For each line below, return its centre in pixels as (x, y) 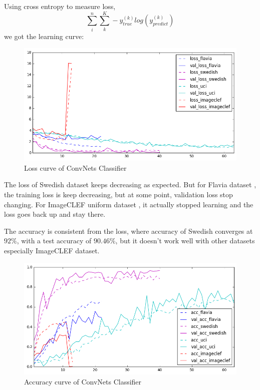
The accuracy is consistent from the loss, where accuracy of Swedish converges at (128, 231)
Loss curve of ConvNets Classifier (75, 167)
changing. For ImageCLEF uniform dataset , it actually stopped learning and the (129, 204)
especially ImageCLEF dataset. (52, 251)
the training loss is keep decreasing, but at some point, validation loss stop (118, 194)
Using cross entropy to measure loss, (60, 6)
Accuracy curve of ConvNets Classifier (83, 382)
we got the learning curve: (44, 36)
